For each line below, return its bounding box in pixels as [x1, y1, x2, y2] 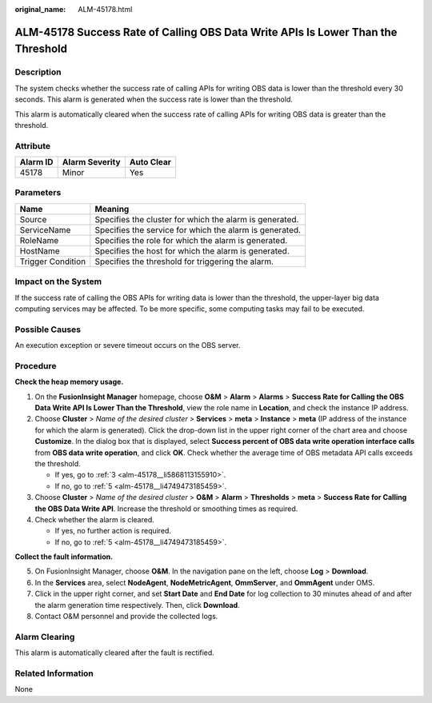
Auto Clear [129, 157, 172, 168]
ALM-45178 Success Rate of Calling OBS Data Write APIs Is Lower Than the [14, 25, 398, 39]
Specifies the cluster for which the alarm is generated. [94, 214, 299, 225]
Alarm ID [19, 157, 54, 168]
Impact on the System [14, 276, 102, 287]
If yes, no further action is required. [54, 526, 172, 536]
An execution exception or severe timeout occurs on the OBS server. [14, 341, 241, 350]
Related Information [14, 668, 94, 679]
